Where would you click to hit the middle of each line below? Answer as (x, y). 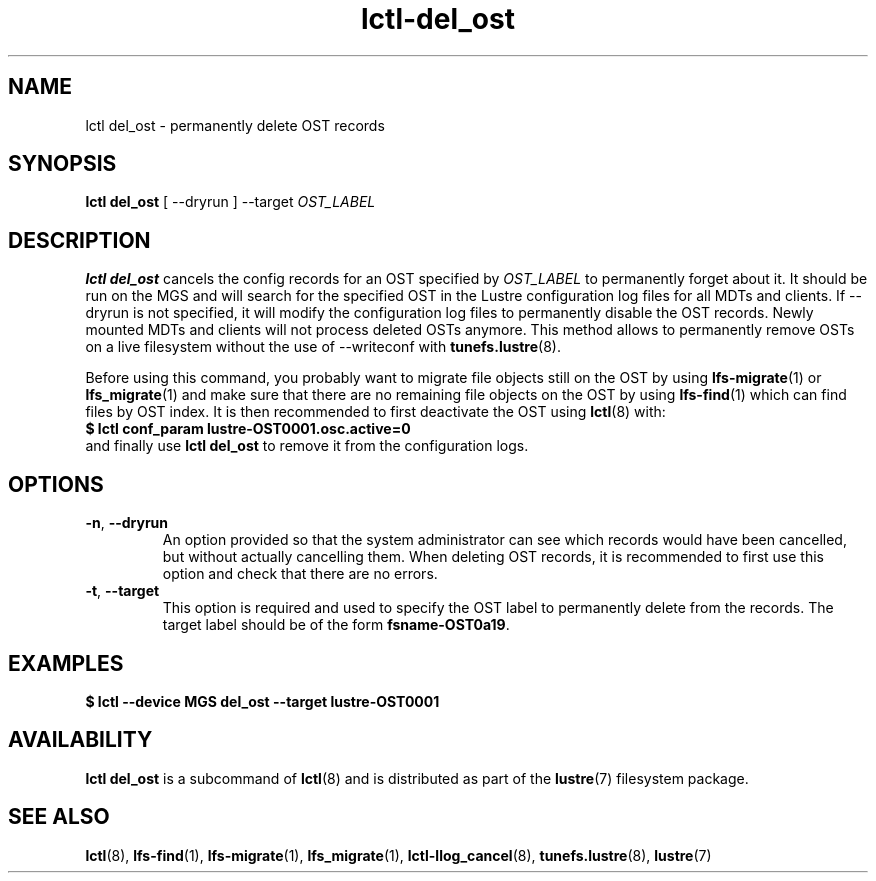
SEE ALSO (59, 817)
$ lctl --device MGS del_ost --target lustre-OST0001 (262, 701)
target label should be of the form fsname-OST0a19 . (336, 625)
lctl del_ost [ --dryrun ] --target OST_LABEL (230, 202)
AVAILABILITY (80, 740)
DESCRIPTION (79, 240)
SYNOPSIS (62, 164)
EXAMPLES (66, 663)
